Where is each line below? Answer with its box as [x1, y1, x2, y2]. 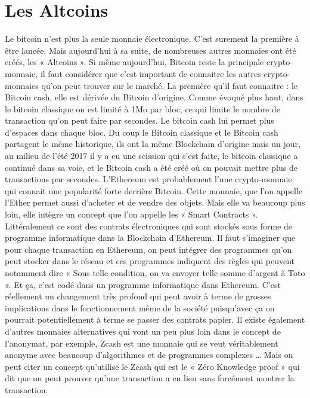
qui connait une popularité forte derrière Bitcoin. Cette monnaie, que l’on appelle [5, 184, 302, 197]
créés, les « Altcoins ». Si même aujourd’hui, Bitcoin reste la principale [5, 56, 264, 68]
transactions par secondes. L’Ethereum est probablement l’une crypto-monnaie [5, 173, 292, 185]
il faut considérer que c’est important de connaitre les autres [40, 67, 261, 79]
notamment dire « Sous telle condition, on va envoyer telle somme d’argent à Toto [5, 267, 305, 278]
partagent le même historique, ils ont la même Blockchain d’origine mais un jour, [5, 137, 301, 150]
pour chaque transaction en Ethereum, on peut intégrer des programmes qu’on [5, 243, 292, 255]
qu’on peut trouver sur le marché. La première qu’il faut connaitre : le [41, 79, 298, 91]
